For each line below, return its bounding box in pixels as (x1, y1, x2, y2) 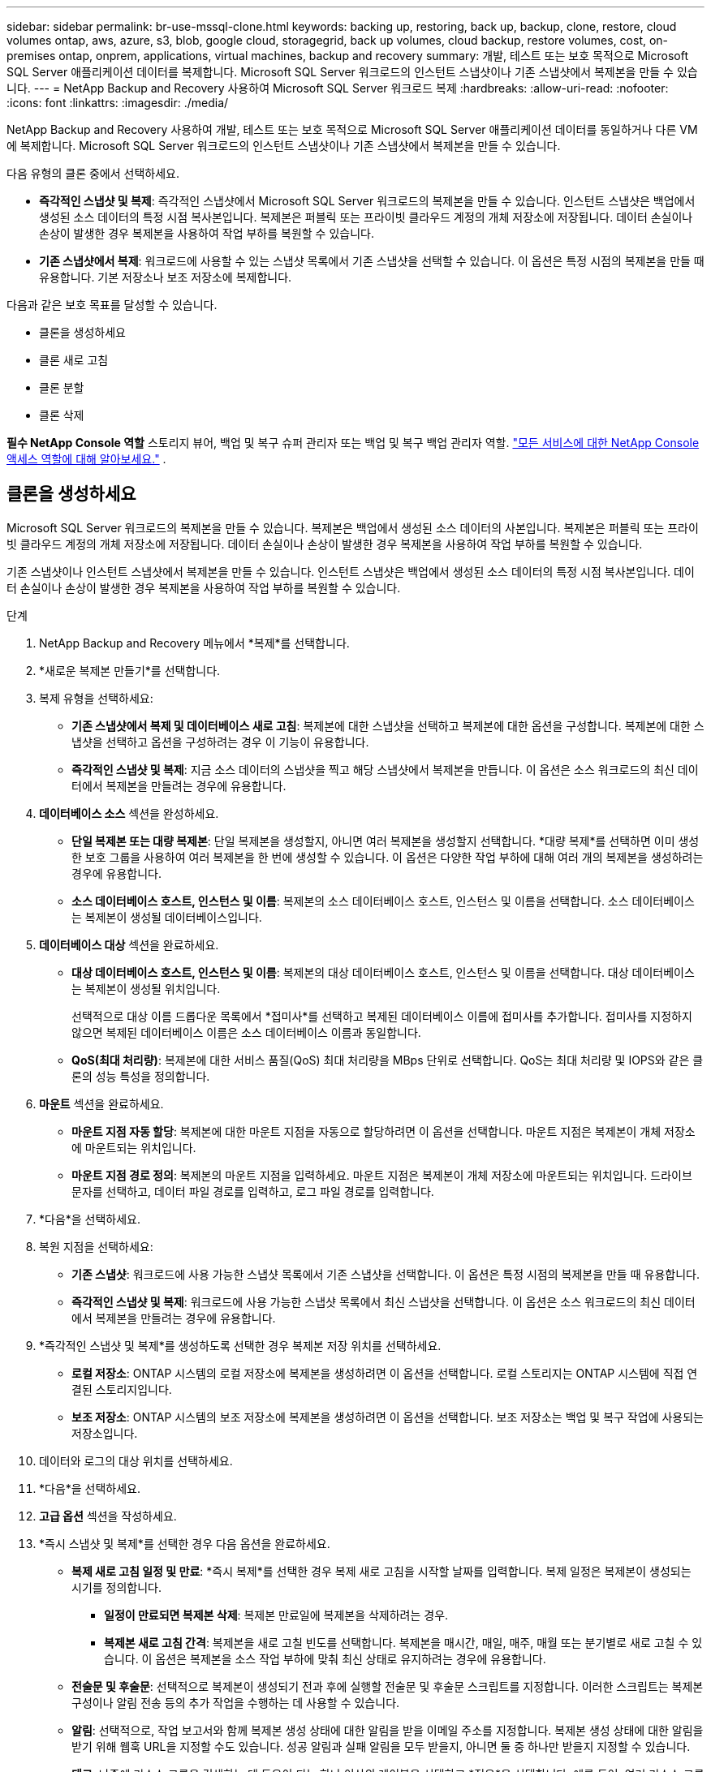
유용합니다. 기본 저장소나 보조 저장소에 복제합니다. (39, 270, 292, 284)
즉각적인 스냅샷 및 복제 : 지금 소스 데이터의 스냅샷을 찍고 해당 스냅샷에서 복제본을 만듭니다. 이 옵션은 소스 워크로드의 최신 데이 (71, 762, 699, 776)
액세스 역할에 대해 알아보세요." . (6, 452, 166, 466)
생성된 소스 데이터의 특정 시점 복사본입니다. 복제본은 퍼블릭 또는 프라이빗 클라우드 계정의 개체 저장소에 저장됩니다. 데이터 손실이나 (39, 210, 693, 224)
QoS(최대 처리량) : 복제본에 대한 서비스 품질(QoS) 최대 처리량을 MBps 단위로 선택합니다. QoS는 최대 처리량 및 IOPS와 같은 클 (71, 1052, 704, 1067)
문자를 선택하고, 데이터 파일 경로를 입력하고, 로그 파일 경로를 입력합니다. (71, 1184, 434, 1198)
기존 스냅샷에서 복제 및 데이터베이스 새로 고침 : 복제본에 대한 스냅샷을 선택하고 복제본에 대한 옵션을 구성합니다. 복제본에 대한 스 (71, 718, 705, 733)
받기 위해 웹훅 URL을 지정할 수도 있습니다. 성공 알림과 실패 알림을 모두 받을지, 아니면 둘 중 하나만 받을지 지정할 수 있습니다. (71, 1739, 691, 1753)
